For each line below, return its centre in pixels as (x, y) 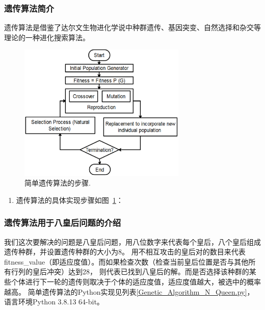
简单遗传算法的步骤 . (58, 183)
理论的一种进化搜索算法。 (47, 37)
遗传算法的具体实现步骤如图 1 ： (70, 200)
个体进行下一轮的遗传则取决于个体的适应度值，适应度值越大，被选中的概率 (136, 281)
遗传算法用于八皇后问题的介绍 (63, 223)
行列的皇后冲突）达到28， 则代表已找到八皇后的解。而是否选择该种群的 (130, 272)
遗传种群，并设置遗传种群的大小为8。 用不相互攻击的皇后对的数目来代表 (125, 252)
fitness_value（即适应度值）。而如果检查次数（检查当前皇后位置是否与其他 (126, 261)
